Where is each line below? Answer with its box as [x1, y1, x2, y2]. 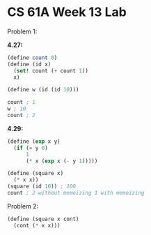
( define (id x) [7, 61, 51, 68]
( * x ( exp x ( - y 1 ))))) [25, 158, 98, 165]
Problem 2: [7, 202, 39, 210]
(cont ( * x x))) [13, 222, 61, 229]
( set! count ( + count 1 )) [13, 67, 89, 74]
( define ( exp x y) [7, 137, 61, 145]
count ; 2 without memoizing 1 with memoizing [7, 190, 145, 197]
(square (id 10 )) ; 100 [7, 183, 77, 190]
